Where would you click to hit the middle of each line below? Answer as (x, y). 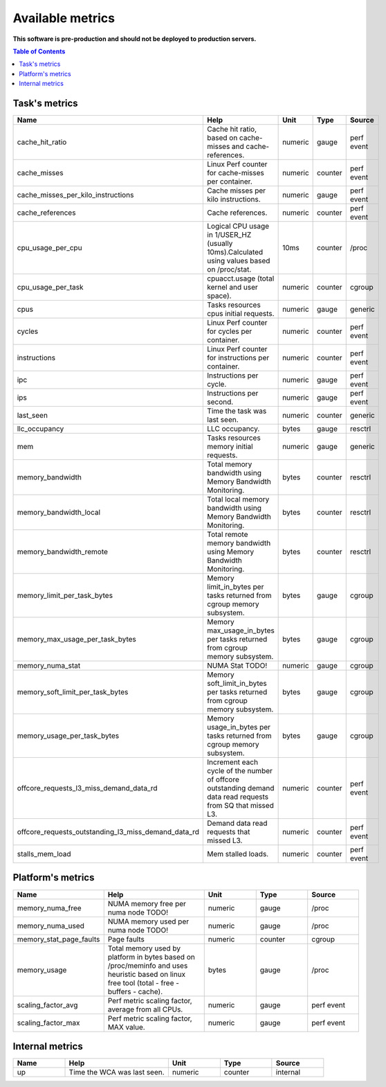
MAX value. (126, 1027)
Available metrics (64, 18)
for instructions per (238, 358)
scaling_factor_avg (47, 1005)
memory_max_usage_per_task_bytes (76, 639)
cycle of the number (240, 771)
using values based (239, 261)
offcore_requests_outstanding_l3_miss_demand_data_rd (108, 832)
